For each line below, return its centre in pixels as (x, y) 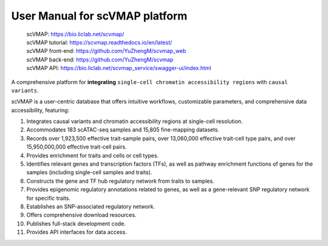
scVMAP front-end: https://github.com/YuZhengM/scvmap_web (106, 51)
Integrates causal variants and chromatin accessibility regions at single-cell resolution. (135, 121)
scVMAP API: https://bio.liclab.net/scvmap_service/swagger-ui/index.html (119, 68)
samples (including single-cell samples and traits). (89, 172)
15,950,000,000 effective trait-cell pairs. (77, 147)
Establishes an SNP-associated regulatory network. (91, 206)
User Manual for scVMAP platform (99, 16)
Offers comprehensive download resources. (81, 215)
